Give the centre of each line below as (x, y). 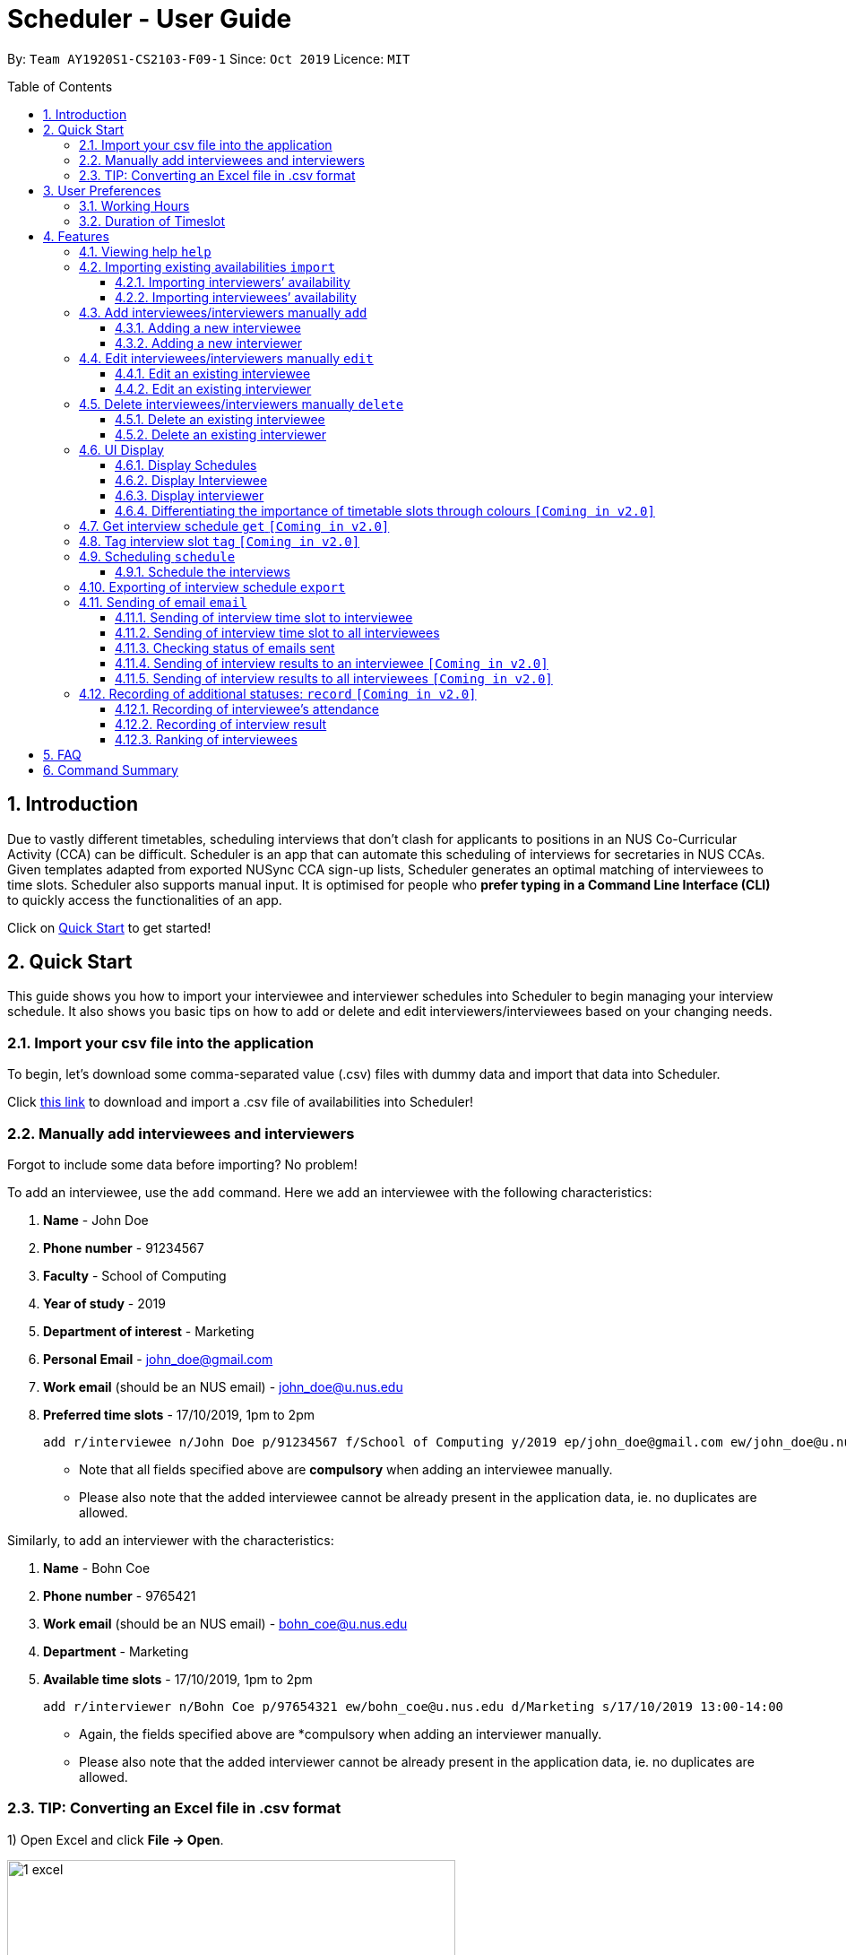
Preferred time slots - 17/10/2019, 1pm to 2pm (179, 1414)
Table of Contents (60, 86)
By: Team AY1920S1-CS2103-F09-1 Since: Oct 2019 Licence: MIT (209, 58)
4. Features (76, 236)
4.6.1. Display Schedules (186, 465)
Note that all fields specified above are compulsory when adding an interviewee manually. (346, 1469)
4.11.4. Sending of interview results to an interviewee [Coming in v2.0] (332, 663)
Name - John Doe (96, 1220)
